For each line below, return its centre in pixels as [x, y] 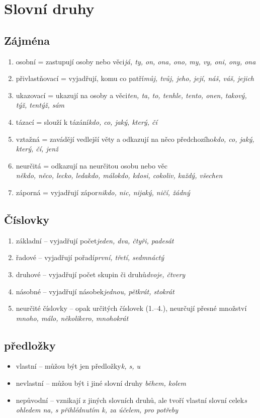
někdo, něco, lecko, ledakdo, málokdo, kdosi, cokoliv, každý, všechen [119, 175]
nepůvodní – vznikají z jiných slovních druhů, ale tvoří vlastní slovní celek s [131, 400]
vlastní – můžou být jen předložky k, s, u [78, 366]
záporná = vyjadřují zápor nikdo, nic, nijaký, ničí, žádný [103, 192]
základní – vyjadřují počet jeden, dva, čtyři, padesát [95, 240]
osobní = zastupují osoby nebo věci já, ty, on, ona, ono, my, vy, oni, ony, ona [136, 61]
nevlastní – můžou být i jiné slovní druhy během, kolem [101, 383]
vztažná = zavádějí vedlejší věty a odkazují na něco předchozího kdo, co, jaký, [135, 139]
